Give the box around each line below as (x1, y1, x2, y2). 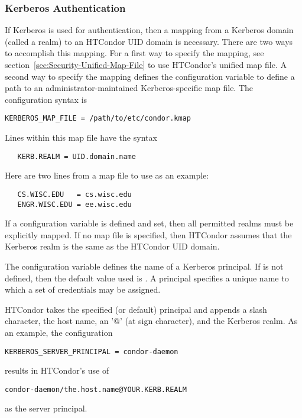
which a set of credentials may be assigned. (5, 283, 161, 296)
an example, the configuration (5, 326, 113, 338)
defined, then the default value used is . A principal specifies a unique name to (5, 271, 289, 284)
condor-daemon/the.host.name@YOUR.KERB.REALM (5, 385, 187, 394)
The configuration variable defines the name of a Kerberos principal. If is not (5, 260, 284, 272)
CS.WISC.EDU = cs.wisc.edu (17, 190, 132, 199)
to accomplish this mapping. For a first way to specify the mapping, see (5, 47, 264, 59)
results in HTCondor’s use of (5, 364, 109, 377)
